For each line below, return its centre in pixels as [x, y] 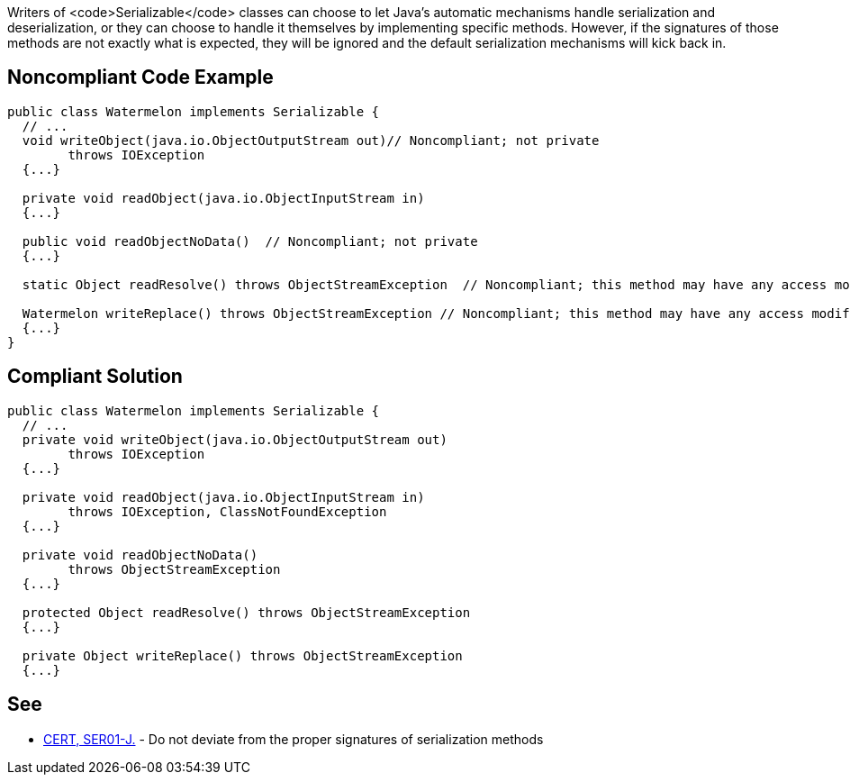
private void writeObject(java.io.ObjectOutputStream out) [235, 439]
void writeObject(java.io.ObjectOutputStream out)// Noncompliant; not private [311, 140]
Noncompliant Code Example [140, 77]
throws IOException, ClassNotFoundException [227, 511]
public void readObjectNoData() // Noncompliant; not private [250, 241]
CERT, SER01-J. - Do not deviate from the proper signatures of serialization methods [294, 739]
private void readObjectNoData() [140, 555]
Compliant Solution [95, 377]
